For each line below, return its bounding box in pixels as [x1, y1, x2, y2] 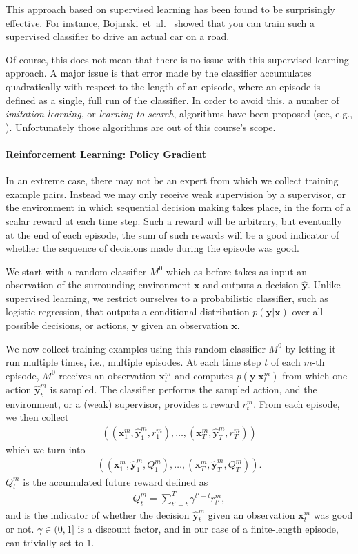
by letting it [285, 341, 336, 355]
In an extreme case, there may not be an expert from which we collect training [6, 173, 339, 188]
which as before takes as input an [166, 264, 308, 278]
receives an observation [59, 368, 156, 382]
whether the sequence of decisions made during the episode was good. [6, 241, 299, 255]
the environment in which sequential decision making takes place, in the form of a [6, 200, 351, 215]
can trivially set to [6, 535, 83, 550]
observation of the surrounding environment [6, 277, 191, 292]
